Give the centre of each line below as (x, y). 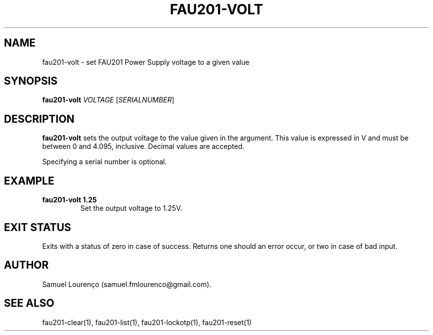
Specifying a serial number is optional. (105, 162)
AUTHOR (26, 265)
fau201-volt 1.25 (69, 200)
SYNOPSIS (31, 81)
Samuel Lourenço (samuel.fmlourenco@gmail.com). (127, 284)
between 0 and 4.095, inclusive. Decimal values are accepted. (143, 146)
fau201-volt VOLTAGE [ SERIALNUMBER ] (108, 100)
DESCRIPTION (39, 119)
